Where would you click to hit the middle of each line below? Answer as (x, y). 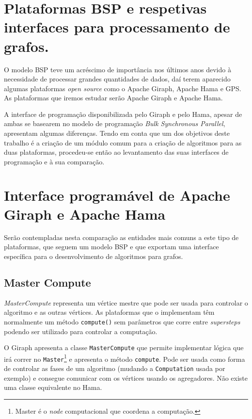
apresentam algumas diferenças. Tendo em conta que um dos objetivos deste (117, 133)
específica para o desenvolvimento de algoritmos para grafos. (94, 256)
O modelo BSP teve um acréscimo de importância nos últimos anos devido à (118, 69)
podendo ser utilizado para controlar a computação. (81, 331)
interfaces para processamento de (117, 27)
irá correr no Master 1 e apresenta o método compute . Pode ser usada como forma (125, 358)
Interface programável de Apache (117, 195)
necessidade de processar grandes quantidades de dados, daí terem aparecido (117, 79)
